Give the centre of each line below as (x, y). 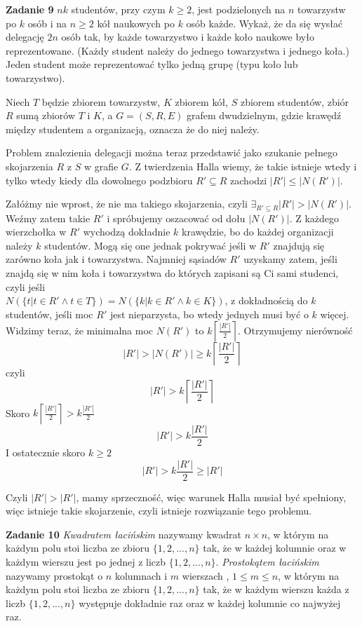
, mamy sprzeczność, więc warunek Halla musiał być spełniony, (211, 497)
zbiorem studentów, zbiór (295, 101)
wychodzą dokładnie (127, 232)
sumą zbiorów (46, 115)
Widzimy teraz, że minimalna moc (80, 330)
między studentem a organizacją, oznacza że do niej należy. (133, 129)
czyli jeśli (26, 286)
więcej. (335, 314)
